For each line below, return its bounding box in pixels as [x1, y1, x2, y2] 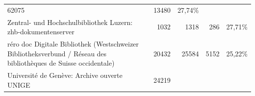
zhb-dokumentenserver [7, 26, 75, 37]
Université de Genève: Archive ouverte [7, 70, 123, 80]
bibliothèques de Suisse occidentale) [7, 58, 115, 68]
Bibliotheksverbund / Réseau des [7, 48, 107, 58]
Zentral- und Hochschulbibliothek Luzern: [7, 17, 133, 27]
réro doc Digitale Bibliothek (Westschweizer [7, 39, 139, 49]
